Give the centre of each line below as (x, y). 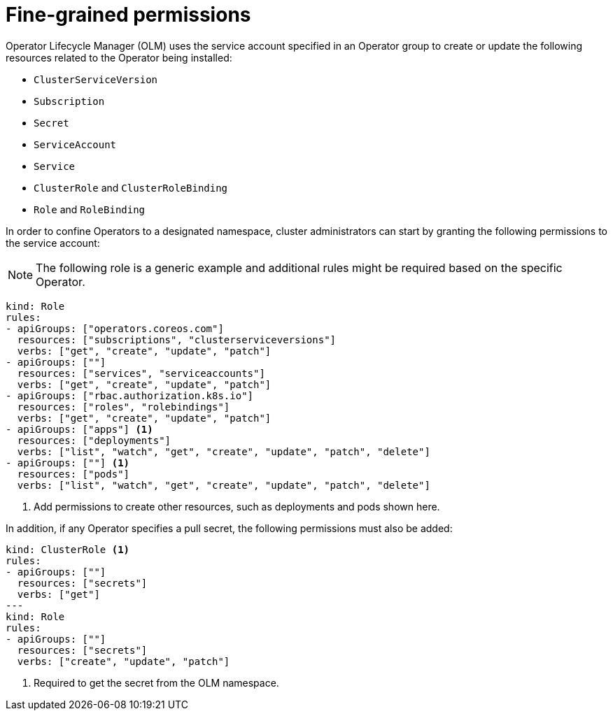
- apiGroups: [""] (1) (68, 463)
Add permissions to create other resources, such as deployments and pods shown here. (237, 506)
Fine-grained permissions (128, 15)
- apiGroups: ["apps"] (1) (79, 429)
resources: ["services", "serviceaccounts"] (141, 373)
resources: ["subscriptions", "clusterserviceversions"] (177, 339)
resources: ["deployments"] (94, 440)
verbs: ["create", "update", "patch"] (124, 661)
